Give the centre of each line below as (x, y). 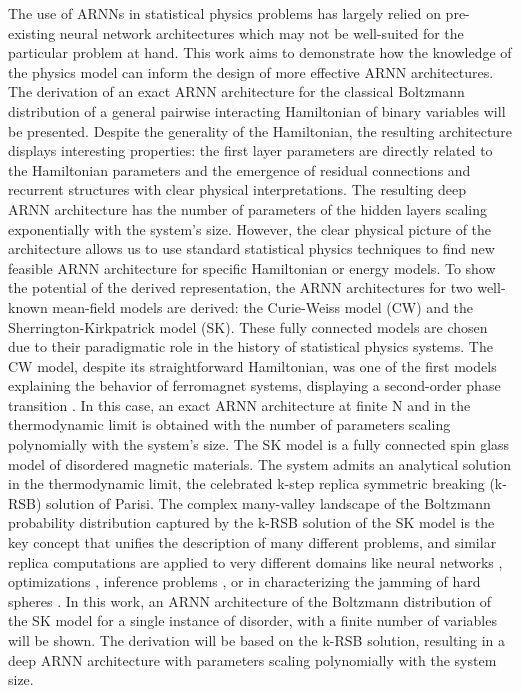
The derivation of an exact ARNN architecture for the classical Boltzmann (236, 91)
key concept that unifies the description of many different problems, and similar (252, 542)
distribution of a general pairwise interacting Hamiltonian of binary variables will (257, 110)
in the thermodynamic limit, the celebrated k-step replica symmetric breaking (246, 483)
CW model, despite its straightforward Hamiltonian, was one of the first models (252, 365)
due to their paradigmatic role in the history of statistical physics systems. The (250, 346)
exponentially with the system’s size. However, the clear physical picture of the (250, 228)
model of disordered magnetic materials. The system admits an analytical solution (260, 463)
